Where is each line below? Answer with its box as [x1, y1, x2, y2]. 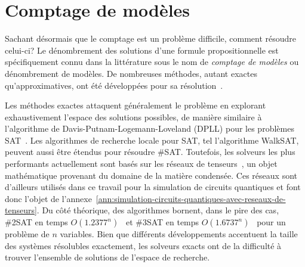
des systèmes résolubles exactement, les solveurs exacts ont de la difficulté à [5, 239, 282, 252]
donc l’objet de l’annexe [5, 192, 92, 204]
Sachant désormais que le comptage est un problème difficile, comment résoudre [5, 32, 297, 45]
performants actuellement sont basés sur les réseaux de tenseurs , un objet [5, 157, 278, 170]
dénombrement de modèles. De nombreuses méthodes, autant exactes [5, 67, 257, 79]
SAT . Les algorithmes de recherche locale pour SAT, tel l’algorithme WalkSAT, [5, 133, 299, 146]
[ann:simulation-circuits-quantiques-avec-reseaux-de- [95, 192, 286, 204]
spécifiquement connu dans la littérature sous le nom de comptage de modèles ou [5, 55, 299, 68]
